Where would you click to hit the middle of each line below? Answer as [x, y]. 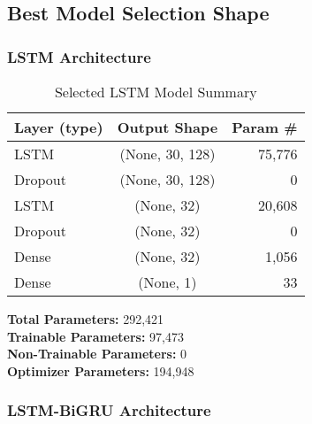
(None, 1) [167, 282]
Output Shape [167, 127]
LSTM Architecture [79, 56]
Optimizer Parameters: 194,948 [101, 370]
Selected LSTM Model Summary [156, 92]
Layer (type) [59, 127]
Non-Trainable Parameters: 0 [97, 354]
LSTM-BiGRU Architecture [109, 410]
